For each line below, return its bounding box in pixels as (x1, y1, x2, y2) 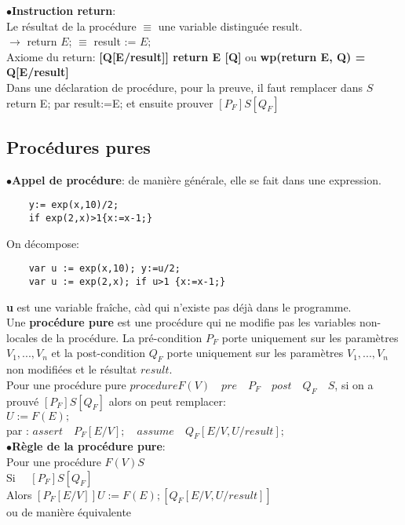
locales (6, 329, 38, 345)
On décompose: (6, 235, 80, 251)
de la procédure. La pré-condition (41, 329, 202, 345)
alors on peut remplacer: (108, 392, 226, 409)
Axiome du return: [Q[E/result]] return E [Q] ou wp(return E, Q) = (6, 48, 366, 64)
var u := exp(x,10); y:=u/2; (28, 263, 181, 275)
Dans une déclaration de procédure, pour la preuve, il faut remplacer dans (6, 78, 363, 95)
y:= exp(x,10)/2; (28, 199, 119, 211)
